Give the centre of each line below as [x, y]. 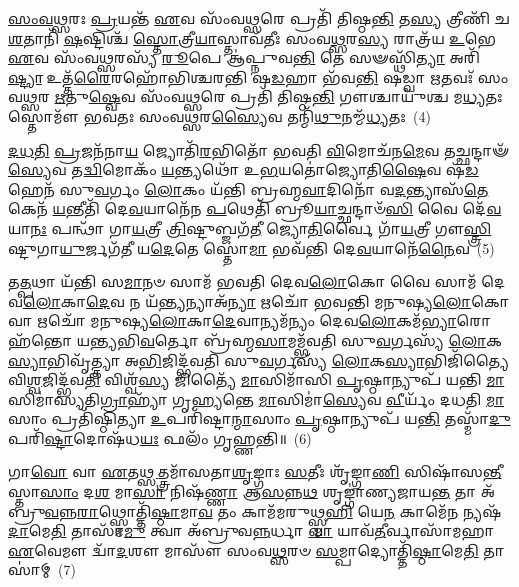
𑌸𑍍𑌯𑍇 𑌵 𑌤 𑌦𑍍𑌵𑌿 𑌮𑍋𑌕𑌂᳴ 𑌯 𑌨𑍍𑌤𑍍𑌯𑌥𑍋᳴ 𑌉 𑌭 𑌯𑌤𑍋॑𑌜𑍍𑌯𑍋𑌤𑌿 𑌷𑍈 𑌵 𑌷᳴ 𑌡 [243, 169]
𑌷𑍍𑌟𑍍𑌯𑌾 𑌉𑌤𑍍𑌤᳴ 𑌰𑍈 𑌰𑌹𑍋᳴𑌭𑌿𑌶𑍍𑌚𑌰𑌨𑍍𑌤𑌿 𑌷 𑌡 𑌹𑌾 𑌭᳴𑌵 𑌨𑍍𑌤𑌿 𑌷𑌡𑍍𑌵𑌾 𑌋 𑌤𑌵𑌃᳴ [241, 76]
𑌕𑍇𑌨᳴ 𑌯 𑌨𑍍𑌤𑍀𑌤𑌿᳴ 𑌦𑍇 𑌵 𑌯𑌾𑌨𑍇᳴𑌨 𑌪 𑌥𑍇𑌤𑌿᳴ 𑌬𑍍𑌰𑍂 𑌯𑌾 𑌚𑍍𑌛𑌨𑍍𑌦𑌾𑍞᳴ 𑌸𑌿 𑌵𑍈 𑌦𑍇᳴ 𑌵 [255, 208]
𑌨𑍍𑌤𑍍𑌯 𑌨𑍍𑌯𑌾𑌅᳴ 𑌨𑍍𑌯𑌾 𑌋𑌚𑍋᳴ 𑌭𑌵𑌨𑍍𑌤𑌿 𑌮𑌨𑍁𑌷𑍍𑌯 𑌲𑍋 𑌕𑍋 [334, 300]
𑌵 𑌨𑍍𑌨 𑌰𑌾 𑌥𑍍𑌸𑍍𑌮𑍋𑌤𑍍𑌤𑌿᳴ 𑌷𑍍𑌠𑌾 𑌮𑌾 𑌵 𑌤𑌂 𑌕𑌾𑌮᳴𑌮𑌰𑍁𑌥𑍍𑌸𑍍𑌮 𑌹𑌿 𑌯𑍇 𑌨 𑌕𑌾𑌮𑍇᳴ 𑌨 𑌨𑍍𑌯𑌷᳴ [273, 510]
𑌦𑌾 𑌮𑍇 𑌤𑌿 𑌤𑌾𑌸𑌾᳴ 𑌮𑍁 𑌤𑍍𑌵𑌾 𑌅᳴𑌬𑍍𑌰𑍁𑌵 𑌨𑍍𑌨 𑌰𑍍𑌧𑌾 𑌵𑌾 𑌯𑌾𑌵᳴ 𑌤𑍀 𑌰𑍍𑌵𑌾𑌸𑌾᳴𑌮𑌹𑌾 [251, 530]
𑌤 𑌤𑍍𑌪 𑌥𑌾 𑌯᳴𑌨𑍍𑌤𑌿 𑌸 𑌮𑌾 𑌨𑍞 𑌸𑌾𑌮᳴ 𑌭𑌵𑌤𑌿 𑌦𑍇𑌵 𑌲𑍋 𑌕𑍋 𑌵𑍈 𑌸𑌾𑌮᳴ [242, 281]
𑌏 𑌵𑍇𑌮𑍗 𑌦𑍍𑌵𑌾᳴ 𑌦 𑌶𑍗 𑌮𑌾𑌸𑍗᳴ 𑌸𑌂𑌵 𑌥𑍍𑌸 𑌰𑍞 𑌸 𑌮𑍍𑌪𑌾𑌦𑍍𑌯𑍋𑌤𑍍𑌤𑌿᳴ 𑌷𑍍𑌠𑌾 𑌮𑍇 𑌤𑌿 [243, 549]
